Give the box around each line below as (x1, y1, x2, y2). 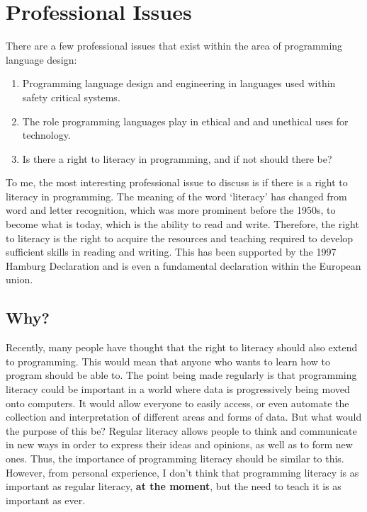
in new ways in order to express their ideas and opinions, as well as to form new (6, 437, 353, 452)
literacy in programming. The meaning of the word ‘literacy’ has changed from (6, 188, 347, 203)
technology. (22, 127, 71, 142)
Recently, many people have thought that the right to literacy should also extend (6, 340, 358, 355)
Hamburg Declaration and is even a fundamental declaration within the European (6, 258, 361, 273)
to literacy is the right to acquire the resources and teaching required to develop (6, 230, 354, 245)
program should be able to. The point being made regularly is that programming (6, 368, 357, 382)
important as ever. (6, 492, 86, 507)
